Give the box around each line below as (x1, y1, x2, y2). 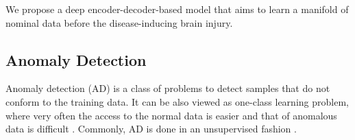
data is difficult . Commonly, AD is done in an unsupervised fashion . (5, 121, 297, 136)
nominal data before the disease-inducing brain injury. (5, 15, 233, 30)
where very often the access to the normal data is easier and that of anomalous (5, 108, 337, 122)
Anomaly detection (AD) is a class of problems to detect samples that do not (5, 81, 330, 95)
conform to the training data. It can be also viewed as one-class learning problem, (5, 94, 349, 108)
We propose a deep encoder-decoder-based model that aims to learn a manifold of (5, 2, 349, 16)
